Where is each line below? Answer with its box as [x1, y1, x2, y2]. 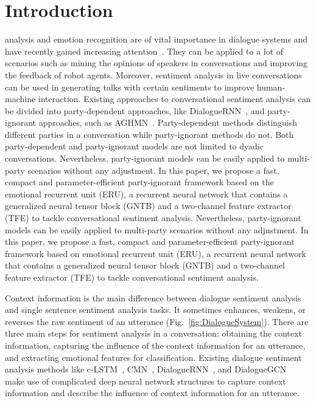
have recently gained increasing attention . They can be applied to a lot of [5, 44, 284, 57]
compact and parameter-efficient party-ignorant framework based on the [5, 176, 274, 188]
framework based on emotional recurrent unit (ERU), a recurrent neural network [5, 247, 306, 259]
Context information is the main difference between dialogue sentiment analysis [5, 291, 301, 304]
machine [5, 92, 36, 105]
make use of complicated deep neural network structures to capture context [5, 374, 286, 387]
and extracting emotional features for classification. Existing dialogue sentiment [5, 351, 302, 363]
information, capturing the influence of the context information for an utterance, [5, 338, 306, 351]
